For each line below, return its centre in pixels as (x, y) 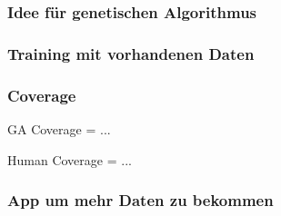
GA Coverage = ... (59, 128)
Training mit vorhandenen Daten (131, 53)
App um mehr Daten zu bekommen (140, 200)
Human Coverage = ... (70, 159)
